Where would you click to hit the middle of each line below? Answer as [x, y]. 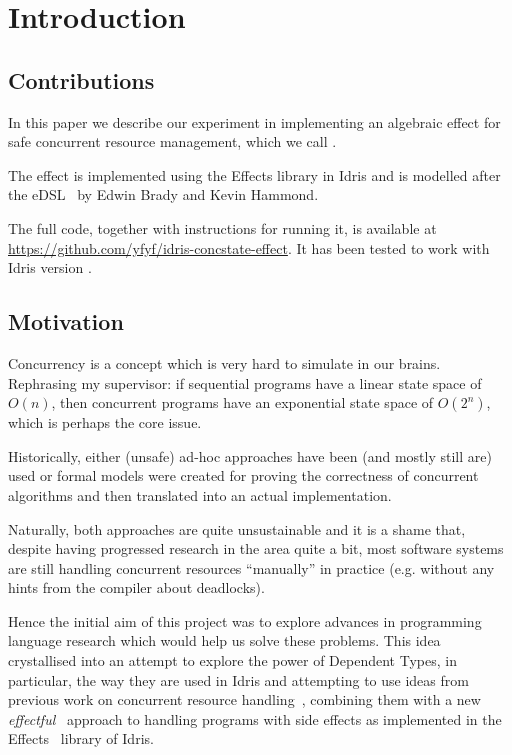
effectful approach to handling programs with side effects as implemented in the [255, 718]
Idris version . [50, 267]
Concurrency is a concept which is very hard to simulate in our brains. [224, 362]
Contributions [81, 79]
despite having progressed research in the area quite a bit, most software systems [256, 548]
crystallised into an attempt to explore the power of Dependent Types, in [232, 660]
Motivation [66, 321]
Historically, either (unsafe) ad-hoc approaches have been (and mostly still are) [250, 455]
